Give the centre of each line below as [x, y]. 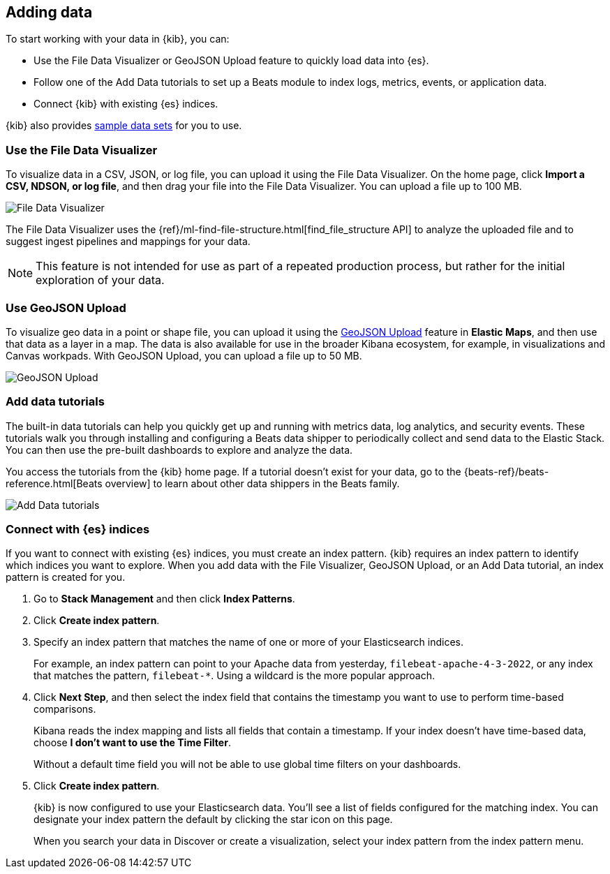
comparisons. [65, 709]
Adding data [49, 12]
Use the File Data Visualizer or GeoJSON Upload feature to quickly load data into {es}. [231, 61]
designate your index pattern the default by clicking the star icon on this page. [213, 820]
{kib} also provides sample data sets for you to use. [124, 126]
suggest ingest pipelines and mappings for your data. [128, 242]
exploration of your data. [100, 280]
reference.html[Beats [54, 483]
